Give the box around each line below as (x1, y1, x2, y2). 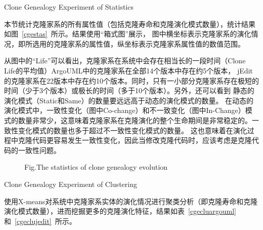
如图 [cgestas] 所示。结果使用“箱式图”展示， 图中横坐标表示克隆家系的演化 (4, 28, 251, 39)
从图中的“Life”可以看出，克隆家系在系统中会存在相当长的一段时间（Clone (4, 55, 246, 66)
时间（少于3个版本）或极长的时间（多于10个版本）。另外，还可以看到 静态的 (4, 85, 254, 96)
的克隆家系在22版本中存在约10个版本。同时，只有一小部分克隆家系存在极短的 (4, 75, 259, 86)
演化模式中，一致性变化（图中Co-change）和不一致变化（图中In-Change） (4, 105, 245, 116)
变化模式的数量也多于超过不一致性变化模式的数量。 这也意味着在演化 (18, 125, 247, 135)
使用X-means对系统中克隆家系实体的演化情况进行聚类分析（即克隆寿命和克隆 (4, 196, 258, 206)
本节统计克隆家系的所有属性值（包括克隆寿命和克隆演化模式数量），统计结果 (4, 18, 255, 29)
